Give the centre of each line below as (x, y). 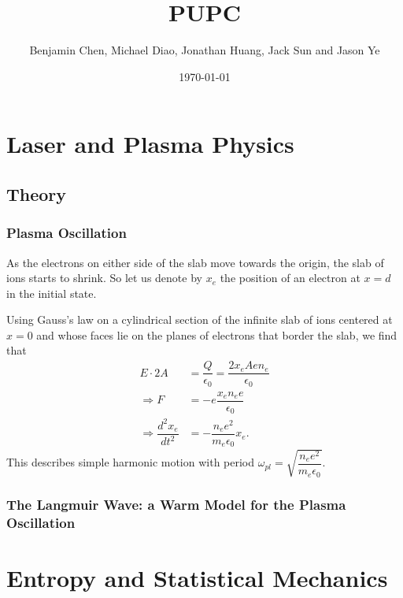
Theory (37, 193)
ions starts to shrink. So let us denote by (104, 278)
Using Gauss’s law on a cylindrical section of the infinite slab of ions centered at (200, 319)
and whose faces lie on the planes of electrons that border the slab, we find (217, 334)
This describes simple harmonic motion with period (131, 462)
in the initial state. (52, 293)
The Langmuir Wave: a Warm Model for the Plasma (176, 504)
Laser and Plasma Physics (150, 144)
